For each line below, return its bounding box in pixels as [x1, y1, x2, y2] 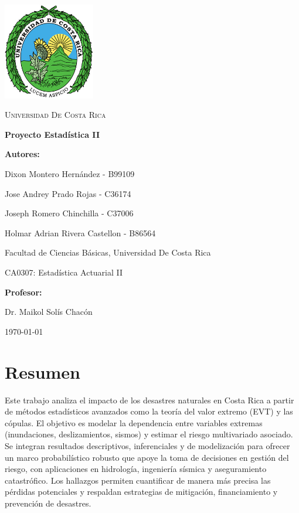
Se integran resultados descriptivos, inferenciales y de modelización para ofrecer [5, 439, 290, 451]
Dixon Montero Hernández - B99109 [5, 168, 135, 180]
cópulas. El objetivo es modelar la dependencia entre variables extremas [5, 416, 263, 429]
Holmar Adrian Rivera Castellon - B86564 [5, 226, 156, 239]
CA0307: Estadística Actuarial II [5, 266, 123, 278]
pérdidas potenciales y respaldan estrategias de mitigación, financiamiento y [5, 485, 278, 498]
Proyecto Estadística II [5, 128, 100, 140]
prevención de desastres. [5, 497, 91, 509]
